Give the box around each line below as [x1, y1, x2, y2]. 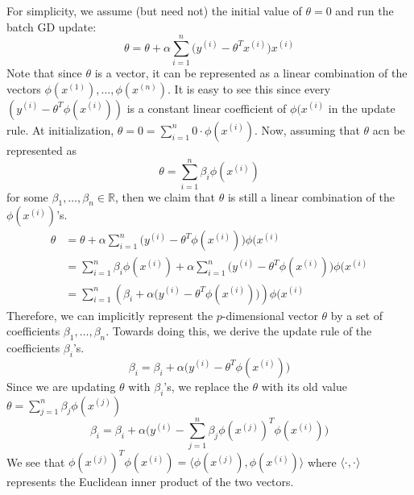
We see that [6, 453, 65, 470]
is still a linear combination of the [227, 188, 395, 205]
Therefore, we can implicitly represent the [6, 306, 213, 323]
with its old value [261, 377, 347, 394]
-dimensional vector [221, 306, 318, 323]
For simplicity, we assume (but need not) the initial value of [6, 2, 302, 19]
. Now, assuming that [255, 121, 360, 138]
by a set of [330, 306, 383, 323]
